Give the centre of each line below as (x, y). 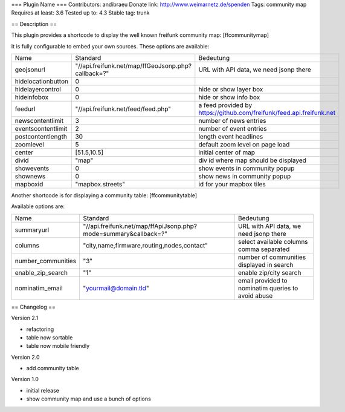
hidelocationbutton (42, 81)
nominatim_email (39, 288)
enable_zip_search (41, 272)
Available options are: (38, 206)
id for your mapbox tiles (232, 184)
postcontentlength (41, 136)
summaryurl (32, 230)
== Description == (34, 24)
